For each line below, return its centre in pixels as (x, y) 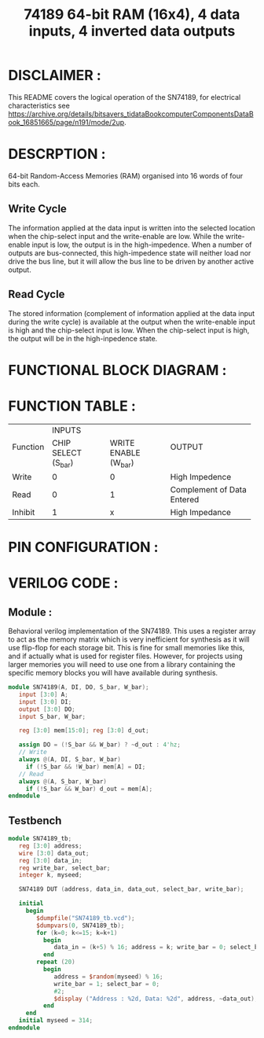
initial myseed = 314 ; (55, 1021)
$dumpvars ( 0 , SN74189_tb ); (81, 926)
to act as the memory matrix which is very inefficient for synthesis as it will (129, 639)
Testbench (35, 821)
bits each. (24, 184)
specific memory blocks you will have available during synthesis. (113, 673)
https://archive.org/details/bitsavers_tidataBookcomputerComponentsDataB (131, 114)
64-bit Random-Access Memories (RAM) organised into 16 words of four (126, 175)
